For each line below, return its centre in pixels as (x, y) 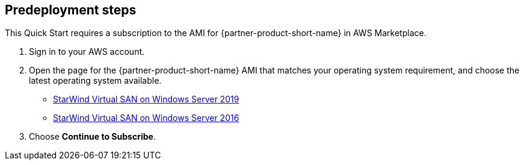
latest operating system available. (95, 81)
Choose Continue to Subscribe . (92, 137)
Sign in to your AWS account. (87, 52)
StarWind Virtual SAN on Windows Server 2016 (146, 118)
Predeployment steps (71, 10)
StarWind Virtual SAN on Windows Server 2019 (146, 99)
